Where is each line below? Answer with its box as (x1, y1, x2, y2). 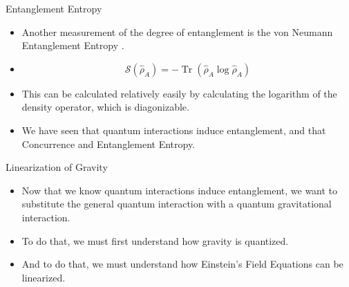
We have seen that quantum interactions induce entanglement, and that (21, 122, 326, 137)
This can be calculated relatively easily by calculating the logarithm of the (21, 86, 337, 100)
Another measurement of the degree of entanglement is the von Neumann (21, 24, 333, 39)
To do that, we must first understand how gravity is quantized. (21, 233, 289, 248)
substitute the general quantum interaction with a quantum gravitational (21, 196, 332, 211)
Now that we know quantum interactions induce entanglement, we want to (21, 183, 338, 197)
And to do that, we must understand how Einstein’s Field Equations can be (21, 257, 343, 271)
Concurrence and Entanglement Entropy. (21, 136, 196, 151)
